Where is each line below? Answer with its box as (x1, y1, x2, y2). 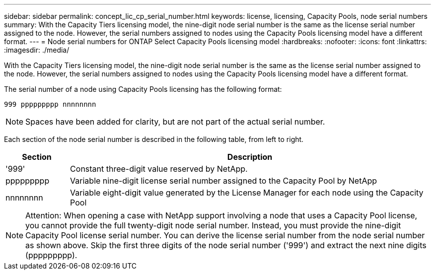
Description (227, 152, 273, 162)
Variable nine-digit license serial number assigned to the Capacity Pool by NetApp (70, 176, 377, 186)
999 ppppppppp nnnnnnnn (4, 100, 96, 108)
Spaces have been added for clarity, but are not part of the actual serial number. (25, 117, 325, 127)
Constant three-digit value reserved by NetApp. (70, 164, 248, 174)
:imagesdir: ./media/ (4, 46, 70, 54)
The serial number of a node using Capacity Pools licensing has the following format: (4, 85, 282, 93)
